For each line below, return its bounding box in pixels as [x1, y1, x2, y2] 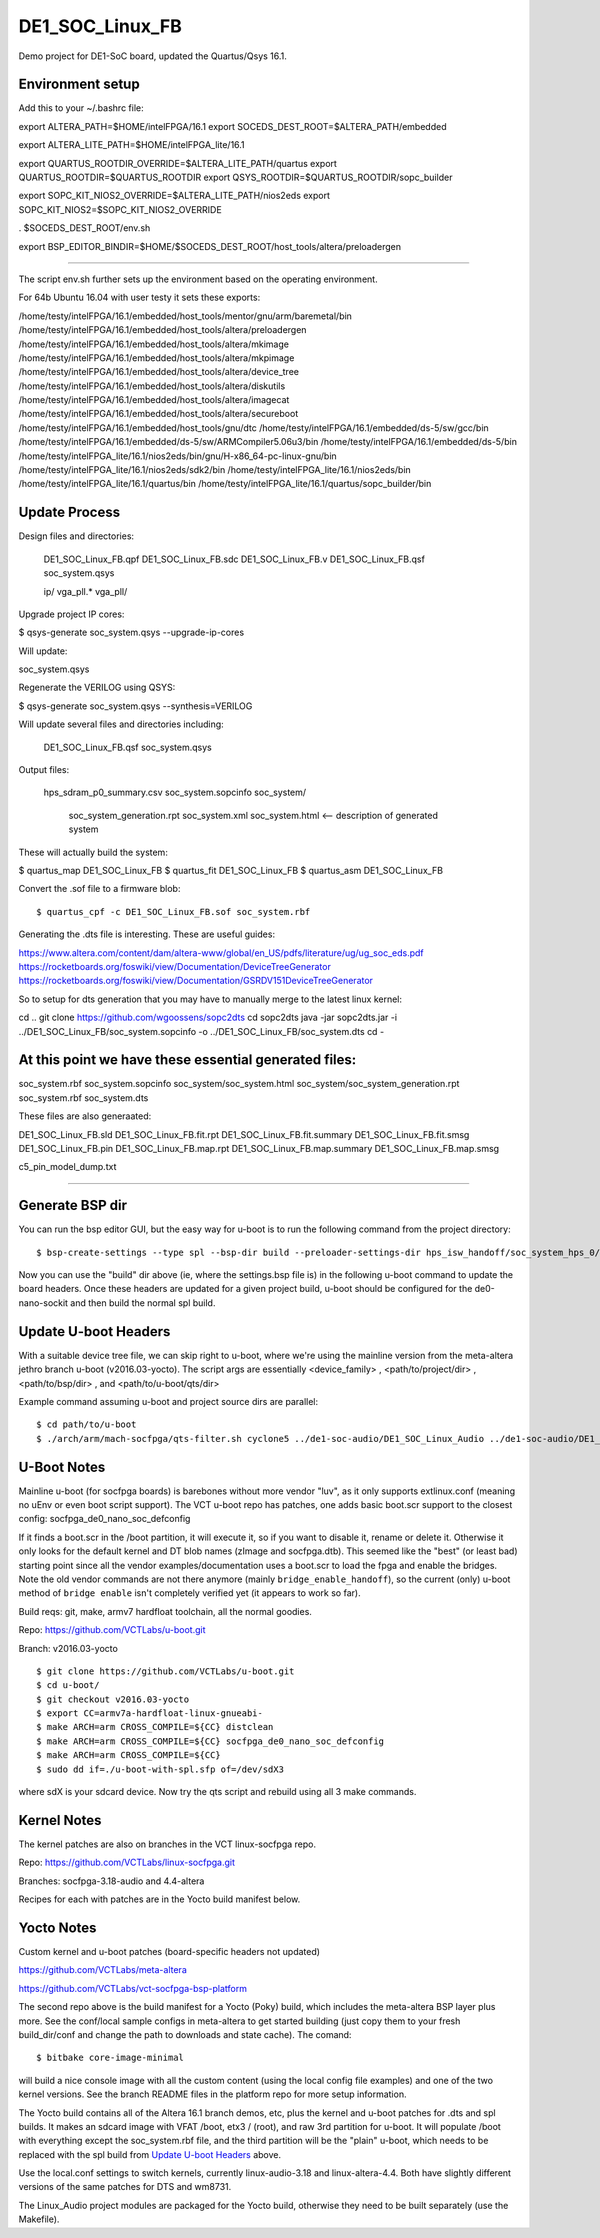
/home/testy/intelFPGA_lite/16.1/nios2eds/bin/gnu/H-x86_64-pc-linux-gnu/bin [18, 450, 337, 462]
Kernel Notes [18, 1811, 102, 1829]
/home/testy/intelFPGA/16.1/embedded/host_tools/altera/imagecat [18, 394, 290, 406]
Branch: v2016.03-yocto [18, 1642, 119, 1654]
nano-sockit [18, 1296, 69, 1309]
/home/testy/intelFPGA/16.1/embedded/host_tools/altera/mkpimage [18, 351, 295, 364]
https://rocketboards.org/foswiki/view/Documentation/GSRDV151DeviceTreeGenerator [18, 975, 374, 987]
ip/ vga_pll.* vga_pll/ [43, 585, 128, 597]
